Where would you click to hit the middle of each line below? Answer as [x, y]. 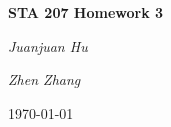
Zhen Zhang [44, 79]
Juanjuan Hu [48, 45]
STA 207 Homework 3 [86, 12]
